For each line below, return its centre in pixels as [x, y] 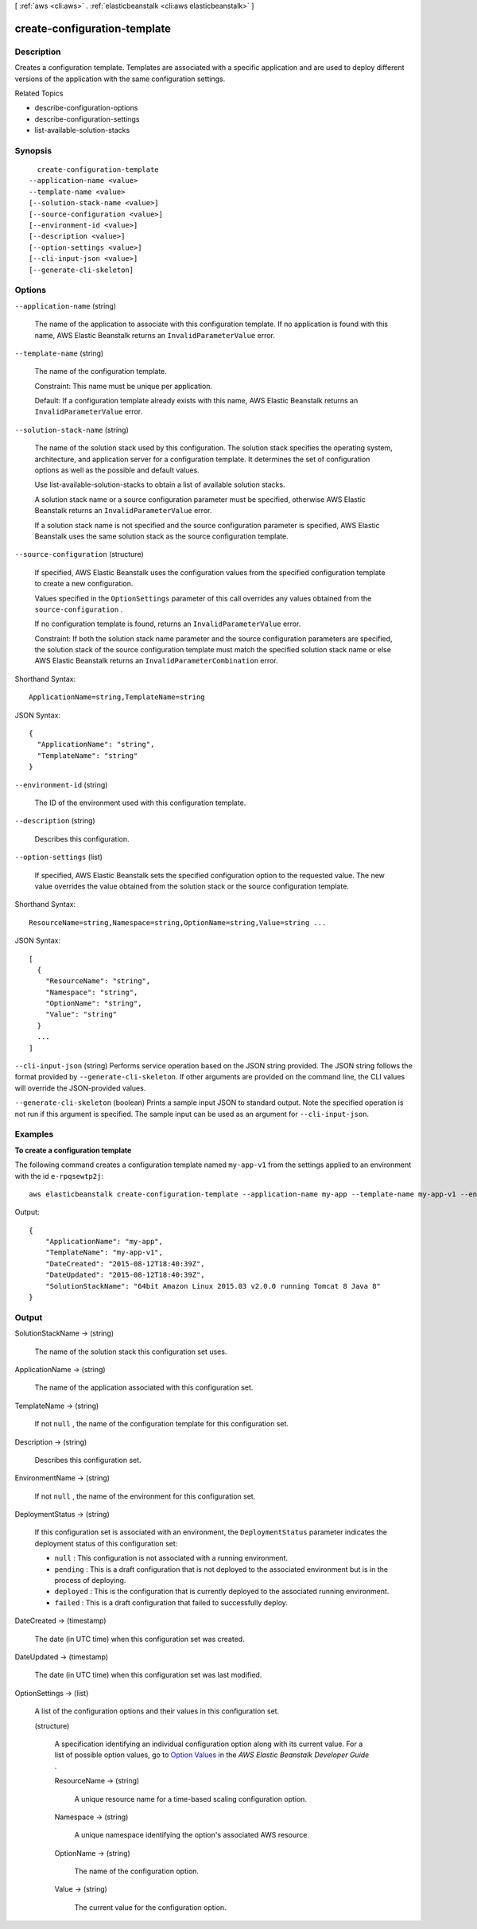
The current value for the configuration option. [150, 1907]
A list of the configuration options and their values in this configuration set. [157, 1711]
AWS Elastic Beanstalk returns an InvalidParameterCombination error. [156, 661]
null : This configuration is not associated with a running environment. [171, 1558]
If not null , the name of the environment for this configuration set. [145, 1496]
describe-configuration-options [86, 108]
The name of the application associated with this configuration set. [144, 1387]
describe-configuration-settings [87, 119]
